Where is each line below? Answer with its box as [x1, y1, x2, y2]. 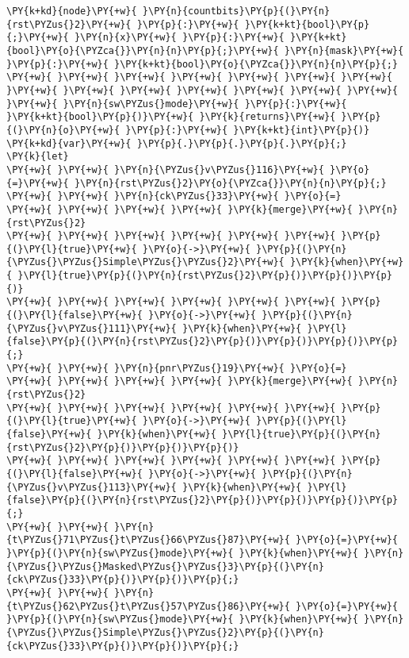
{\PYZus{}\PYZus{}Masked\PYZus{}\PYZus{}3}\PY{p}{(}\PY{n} [6, 560, 324, 572]
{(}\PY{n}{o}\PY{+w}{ [6, 124, 120, 136]
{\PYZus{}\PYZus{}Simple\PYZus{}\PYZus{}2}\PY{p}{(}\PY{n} [6, 626, 324, 638]
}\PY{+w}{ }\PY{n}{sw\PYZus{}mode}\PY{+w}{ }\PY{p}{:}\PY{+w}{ [6, 98, 347, 110]
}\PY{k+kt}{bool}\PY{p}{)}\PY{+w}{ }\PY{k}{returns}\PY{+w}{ [6, 111, 336, 123]
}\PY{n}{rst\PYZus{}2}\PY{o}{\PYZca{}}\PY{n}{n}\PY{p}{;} [74, 177, 387, 189]
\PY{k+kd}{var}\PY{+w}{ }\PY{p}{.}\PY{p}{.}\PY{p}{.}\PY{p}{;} [6, 137, 347, 149]
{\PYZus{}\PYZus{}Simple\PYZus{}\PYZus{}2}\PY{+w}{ [6, 256, 285, 268]
